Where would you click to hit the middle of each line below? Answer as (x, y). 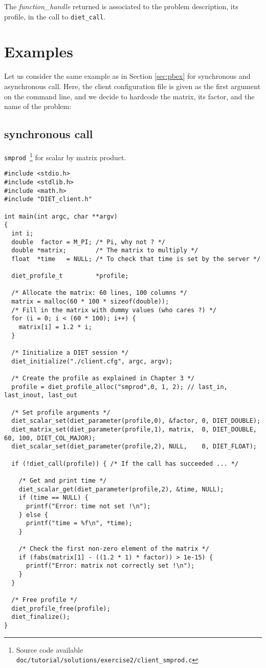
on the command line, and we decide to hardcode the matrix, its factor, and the (129, 96)
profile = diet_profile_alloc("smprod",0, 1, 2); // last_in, (119, 387)
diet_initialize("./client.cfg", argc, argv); (92, 361)
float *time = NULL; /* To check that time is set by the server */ (136, 259)
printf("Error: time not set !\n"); (88, 506)
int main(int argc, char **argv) (61, 216)
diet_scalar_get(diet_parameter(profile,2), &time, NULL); (121, 489)
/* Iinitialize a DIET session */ (70, 353)
